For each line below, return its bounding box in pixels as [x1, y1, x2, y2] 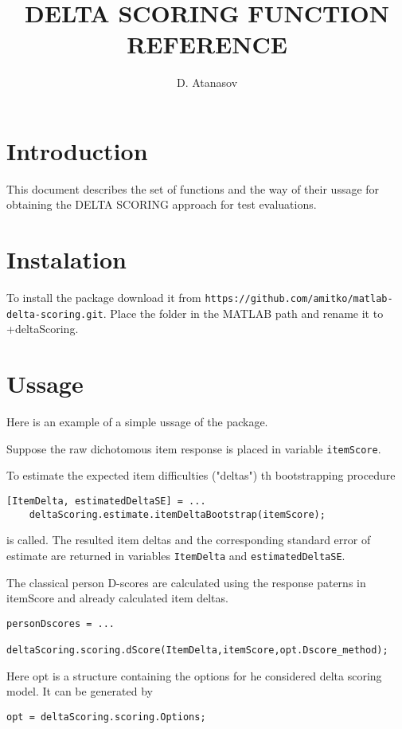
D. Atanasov [176, 74, 238, 91]
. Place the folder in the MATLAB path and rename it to [103, 304, 384, 321]
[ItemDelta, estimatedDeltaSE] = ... [6, 496, 206, 508]
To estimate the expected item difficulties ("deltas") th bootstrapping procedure [6, 467, 396, 484]
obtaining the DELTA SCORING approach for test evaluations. [6, 196, 317, 213]
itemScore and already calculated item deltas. [6, 590, 228, 606]
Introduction [6, 134, 148, 167]
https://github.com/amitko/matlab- [205, 293, 393, 305]
